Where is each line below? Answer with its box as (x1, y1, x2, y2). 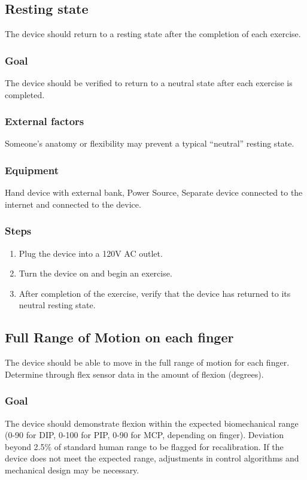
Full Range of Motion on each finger (5, 328, 234, 347)
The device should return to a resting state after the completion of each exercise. (5, 28, 301, 40)
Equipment (5, 162, 59, 177)
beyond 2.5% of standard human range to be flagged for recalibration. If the (5, 440, 284, 452)
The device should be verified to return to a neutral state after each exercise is (5, 77, 293, 89)
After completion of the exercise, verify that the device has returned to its (19, 287, 291, 299)
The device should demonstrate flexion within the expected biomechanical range (5, 417, 299, 429)
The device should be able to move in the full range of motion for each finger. (5, 356, 290, 369)
